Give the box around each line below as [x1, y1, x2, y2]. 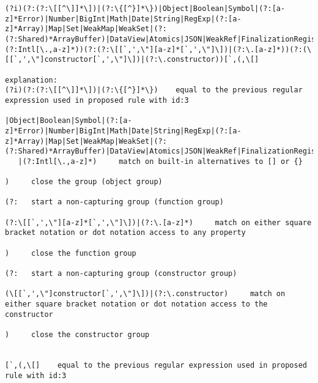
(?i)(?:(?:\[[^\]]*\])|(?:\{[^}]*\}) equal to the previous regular [5, 86, 303, 95]
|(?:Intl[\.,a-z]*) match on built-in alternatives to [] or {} [18, 157, 303, 166]
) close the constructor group [5, 330, 150, 339]
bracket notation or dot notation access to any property [5, 228, 246, 237]
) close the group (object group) [5, 177, 163, 187]
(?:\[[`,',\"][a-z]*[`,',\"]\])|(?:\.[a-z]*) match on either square [5, 218, 312, 227]
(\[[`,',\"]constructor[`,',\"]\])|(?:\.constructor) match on [5, 289, 286, 299]
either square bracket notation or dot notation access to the [5, 300, 268, 309]
